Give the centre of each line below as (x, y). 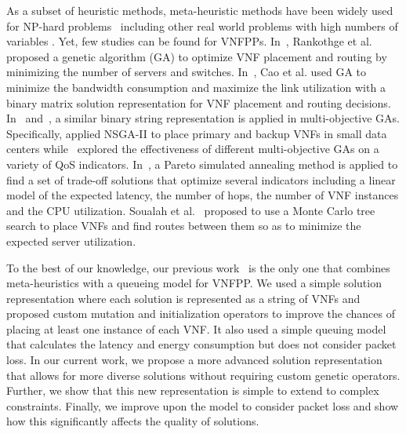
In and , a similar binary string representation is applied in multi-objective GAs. (203, 118)
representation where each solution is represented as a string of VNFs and (183, 298)
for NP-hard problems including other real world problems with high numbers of (202, 26)
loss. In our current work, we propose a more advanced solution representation (194, 360)
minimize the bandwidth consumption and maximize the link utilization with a (196, 87)
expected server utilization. (71, 241)
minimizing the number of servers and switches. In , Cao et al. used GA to (187, 72)
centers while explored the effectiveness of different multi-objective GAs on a (193, 149)
